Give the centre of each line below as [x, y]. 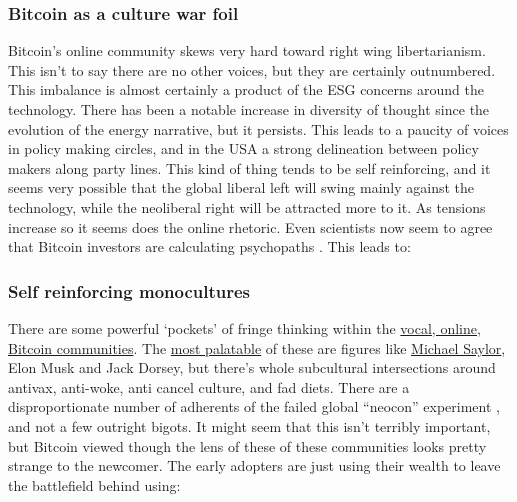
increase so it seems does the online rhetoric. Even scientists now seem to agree [250, 226]
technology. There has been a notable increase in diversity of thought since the [249, 109]
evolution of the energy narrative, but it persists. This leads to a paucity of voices [258, 128]
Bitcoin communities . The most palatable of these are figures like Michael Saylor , [257, 347]
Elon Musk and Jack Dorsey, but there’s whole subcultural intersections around [252, 367]
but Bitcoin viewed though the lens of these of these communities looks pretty [247, 445]
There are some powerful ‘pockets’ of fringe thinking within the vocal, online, [244, 327]
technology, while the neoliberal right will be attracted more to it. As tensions [247, 206]
